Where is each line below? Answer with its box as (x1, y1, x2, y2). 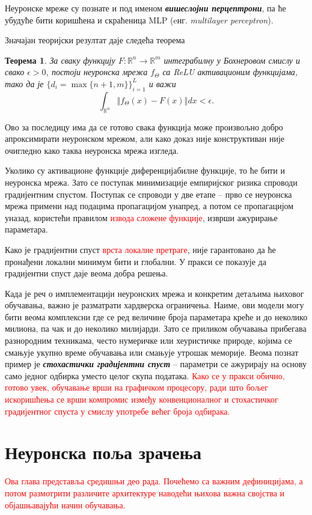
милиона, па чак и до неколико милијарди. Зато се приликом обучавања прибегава (5, 322, 307, 335)
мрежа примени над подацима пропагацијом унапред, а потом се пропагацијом (5, 200, 294, 212)
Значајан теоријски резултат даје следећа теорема (5, 34, 185, 46)
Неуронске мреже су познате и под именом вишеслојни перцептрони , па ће (5, 2, 286, 14)
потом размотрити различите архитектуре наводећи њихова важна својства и (5, 486, 285, 499)
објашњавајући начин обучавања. (5, 498, 126, 511)
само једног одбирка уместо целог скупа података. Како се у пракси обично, (5, 369, 285, 382)
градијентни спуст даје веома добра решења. (5, 267, 168, 279)
